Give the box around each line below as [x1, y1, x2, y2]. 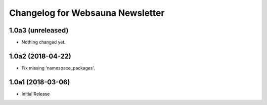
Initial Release [21, 91, 50, 97]
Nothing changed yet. [21, 39, 66, 45]
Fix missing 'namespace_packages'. [21, 65, 95, 71]
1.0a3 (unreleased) [9, 26, 69, 35]
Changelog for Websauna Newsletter [9, 7, 165, 18]
